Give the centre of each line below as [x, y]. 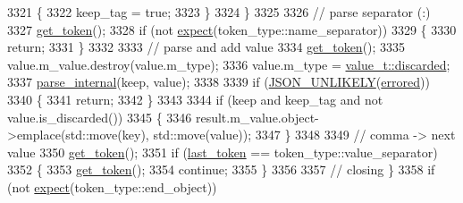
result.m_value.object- [257, 117]
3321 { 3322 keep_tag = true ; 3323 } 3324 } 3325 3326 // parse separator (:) [219, 12]
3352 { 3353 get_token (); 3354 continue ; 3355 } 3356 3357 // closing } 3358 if [221, 169]
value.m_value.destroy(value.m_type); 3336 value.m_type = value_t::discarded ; [229, 64]
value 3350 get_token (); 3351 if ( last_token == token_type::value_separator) [223, 152]
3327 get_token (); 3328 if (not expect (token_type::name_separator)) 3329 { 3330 [232, 29]
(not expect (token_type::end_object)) [112, 186]
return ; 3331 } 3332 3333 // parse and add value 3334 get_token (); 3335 [206, 47]
